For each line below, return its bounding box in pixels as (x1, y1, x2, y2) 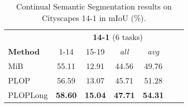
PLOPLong (8, 89, 48, 100)
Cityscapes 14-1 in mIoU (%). (42, 12, 146, 23)
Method (8, 45, 40, 57)
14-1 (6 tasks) (92, 31, 143, 42)
